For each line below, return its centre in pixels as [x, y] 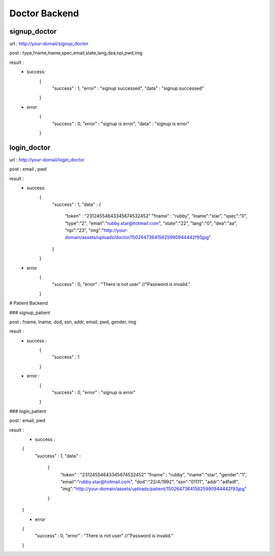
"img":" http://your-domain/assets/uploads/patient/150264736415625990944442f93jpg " [154, 489]
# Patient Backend [29, 303]
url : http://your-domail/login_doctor [47, 160]
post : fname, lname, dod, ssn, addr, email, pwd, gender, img [73, 322]
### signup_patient [30, 312]
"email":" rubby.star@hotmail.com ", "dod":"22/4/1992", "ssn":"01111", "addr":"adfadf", [150, 481]
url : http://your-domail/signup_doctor [49, 44]
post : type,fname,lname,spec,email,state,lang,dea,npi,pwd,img [76, 53]
